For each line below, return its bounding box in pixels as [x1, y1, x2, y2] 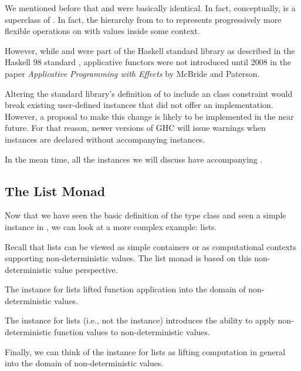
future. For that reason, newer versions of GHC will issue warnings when [5, 122, 266, 134]
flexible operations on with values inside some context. [5, 25, 200, 37]
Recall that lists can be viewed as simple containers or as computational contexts [5, 240, 296, 252]
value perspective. [54, 263, 118, 275]
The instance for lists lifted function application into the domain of [5, 283, 246, 295]
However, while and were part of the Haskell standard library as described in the [5, 44, 295, 56]
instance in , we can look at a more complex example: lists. [5, 220, 217, 232]
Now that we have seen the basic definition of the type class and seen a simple [5, 209, 286, 221]
